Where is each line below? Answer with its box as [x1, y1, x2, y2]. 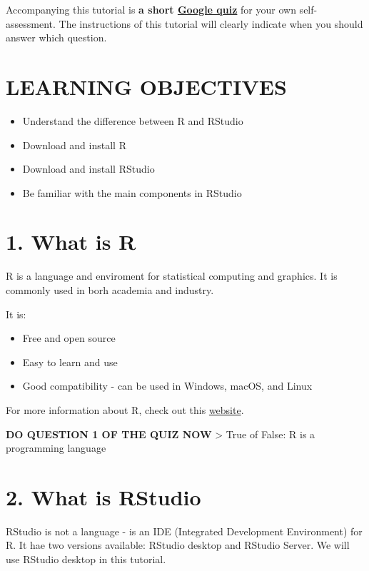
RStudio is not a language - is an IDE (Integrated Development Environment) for [6, 523, 363, 538]
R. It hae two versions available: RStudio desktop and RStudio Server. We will [6, 537, 350, 552]
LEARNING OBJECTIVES [6, 71, 287, 101]
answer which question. [6, 30, 107, 45]
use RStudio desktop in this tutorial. [6, 552, 166, 567]
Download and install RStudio [22, 161, 155, 176]
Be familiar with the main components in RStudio [22, 185, 242, 200]
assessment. [6, 16, 56, 31]
